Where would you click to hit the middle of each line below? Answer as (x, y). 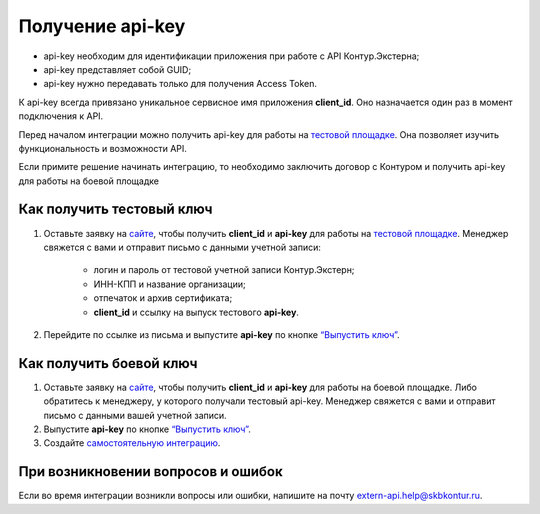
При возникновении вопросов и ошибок (151, 471)
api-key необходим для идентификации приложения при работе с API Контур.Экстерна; (231, 56)
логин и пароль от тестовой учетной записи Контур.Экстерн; (224, 270)
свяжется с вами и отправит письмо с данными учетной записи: (182, 247)
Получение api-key (102, 26)
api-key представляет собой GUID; (117, 69)
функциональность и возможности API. (102, 148)
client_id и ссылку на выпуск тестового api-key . (196, 312)
